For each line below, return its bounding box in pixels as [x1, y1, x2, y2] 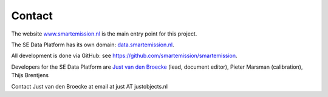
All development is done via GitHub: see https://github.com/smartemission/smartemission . [11, 52, 237, 60]
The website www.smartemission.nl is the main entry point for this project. [11, 30, 197, 37]
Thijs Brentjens [11, 72, 49, 79]
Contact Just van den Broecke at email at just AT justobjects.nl [11, 83, 168, 90]
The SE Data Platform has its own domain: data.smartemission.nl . [11, 41, 174, 48]
